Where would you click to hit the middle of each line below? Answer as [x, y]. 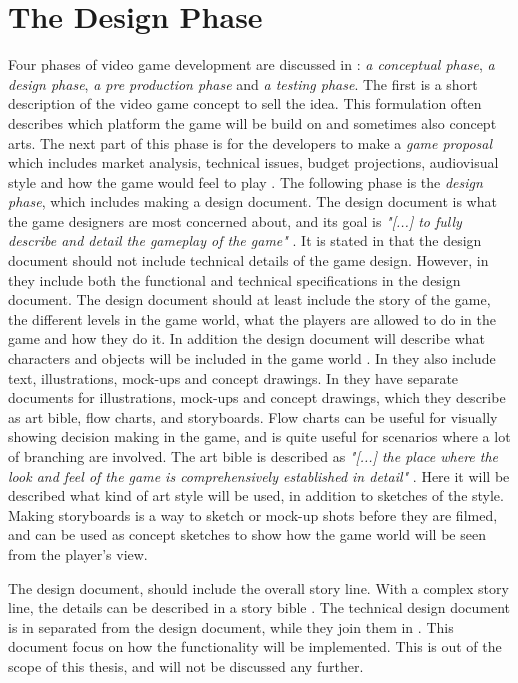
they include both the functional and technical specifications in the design [234, 279]
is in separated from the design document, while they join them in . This [231, 626]
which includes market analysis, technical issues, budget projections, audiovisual [253, 162]
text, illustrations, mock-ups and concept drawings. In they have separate [233, 377]
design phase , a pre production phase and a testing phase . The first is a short [243, 83]
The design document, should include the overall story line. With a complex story [258, 587]
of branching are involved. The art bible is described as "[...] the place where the [253, 456]
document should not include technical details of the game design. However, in [248, 260]
